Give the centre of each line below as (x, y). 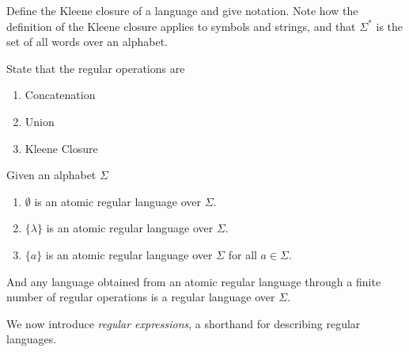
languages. (32, 339)
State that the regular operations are (96, 68)
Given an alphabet (51, 175)
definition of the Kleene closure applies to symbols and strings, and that (181, 26)
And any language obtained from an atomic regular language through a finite (194, 281)
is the (390, 26)
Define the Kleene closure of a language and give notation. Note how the (182, 10)
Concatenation (60, 95)
